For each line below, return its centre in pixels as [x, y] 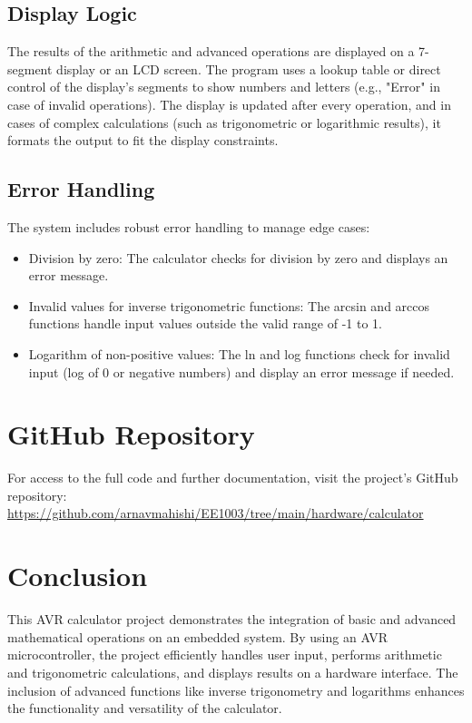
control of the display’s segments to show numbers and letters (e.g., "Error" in [224, 87]
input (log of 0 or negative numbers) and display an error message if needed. [241, 371]
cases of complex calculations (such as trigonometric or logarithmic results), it [224, 122]
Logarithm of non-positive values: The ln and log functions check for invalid [239, 353]
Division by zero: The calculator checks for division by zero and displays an [238, 257]
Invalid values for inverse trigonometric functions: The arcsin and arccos [229, 305]
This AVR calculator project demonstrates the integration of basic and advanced [232, 619]
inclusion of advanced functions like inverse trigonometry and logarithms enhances [236, 690]
